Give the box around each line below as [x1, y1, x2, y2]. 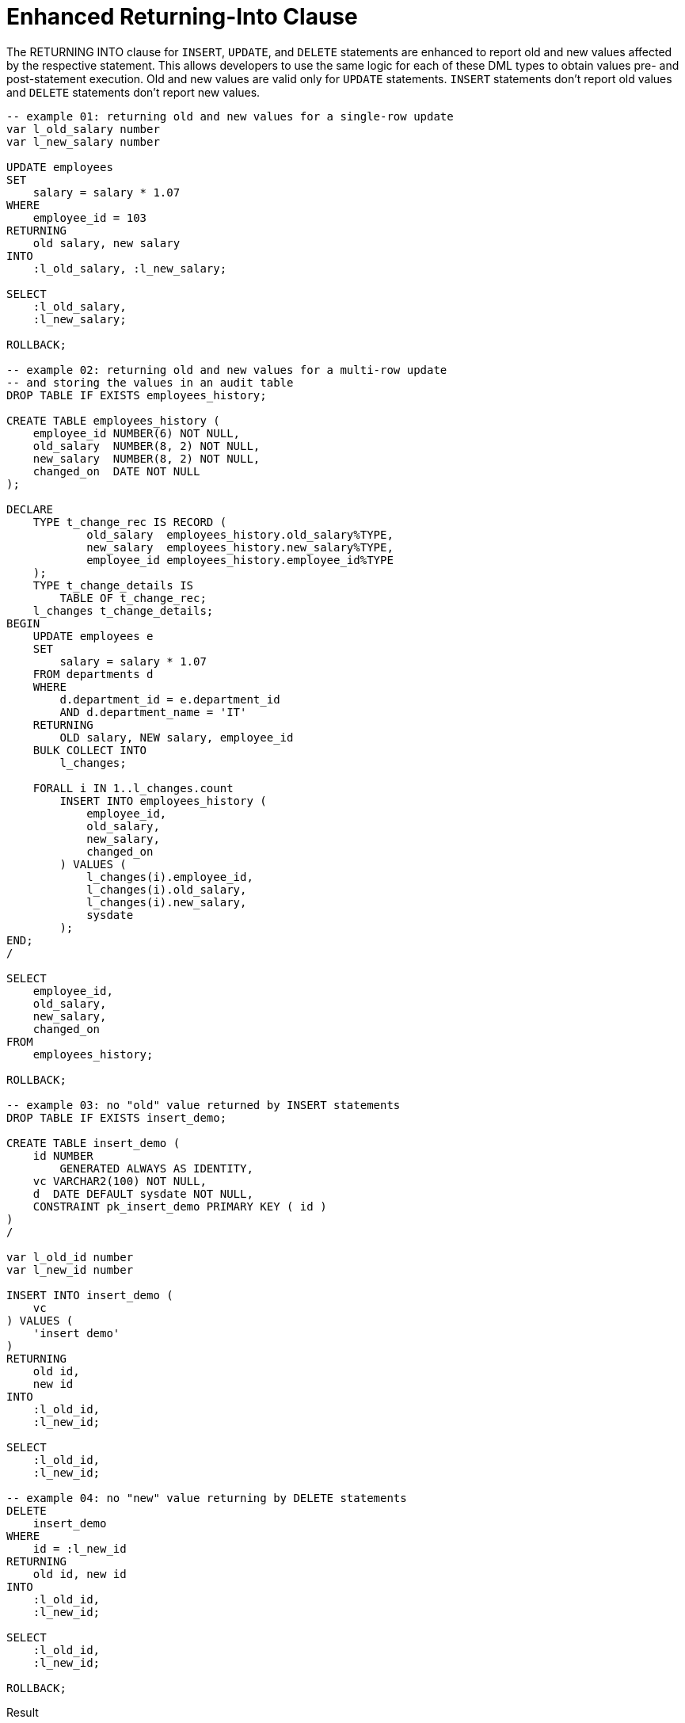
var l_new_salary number [6, 135, 160, 148]
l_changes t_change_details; [32, 604, 214, 617]
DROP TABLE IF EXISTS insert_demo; [6, 1111, 227, 1124]
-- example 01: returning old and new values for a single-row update [6, 109, 454, 123]
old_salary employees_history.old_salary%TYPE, [86, 528, 394, 541]
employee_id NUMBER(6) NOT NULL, [32, 426, 241, 440]
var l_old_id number [6, 1250, 134, 1264]
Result [6, 1705, 39, 1719]
